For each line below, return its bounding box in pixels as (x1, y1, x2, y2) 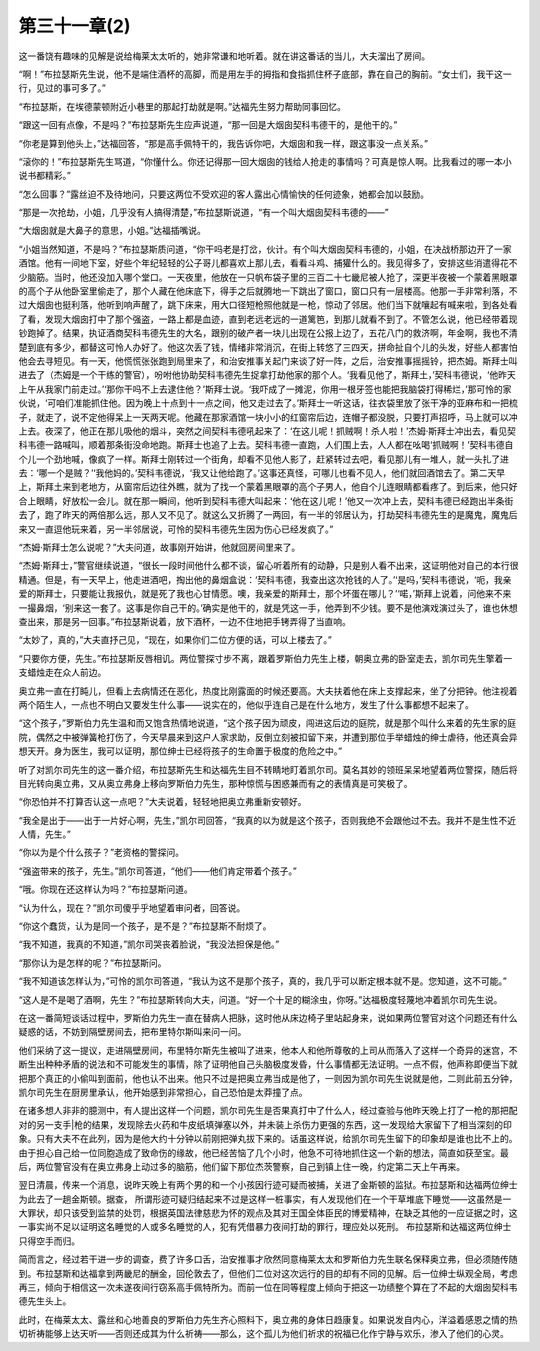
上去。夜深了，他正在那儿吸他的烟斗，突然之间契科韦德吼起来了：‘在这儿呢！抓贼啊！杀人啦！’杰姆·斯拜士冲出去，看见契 (18, 425, 517, 437)
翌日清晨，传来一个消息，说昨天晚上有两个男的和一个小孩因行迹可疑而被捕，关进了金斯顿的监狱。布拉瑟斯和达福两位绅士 (18, 1179, 518, 1191)
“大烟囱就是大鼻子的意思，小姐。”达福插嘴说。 (18, 225, 207, 237)
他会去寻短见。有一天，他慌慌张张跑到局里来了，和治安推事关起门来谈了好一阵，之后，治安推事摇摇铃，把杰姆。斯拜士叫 (18, 355, 518, 367)
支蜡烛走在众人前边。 (18, 666, 107, 679)
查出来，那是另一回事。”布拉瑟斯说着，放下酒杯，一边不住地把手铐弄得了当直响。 (18, 616, 352, 627)
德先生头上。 (18, 1295, 72, 1307)
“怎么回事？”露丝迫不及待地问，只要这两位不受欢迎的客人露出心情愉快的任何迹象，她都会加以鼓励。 (18, 188, 430, 200)
